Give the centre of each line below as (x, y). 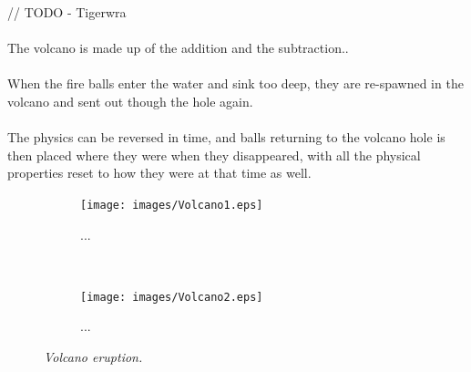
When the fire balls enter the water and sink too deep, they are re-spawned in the (235, 83)
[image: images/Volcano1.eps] (172, 205)
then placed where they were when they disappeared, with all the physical (214, 155)
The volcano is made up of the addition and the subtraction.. (178, 48)
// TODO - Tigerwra (67, 12)
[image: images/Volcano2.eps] (172, 297)
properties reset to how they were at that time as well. (159, 173)
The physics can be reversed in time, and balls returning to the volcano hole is (226, 137)
